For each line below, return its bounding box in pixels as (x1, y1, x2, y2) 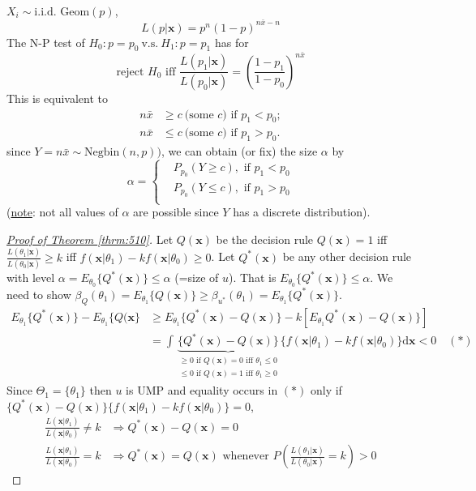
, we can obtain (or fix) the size (161, 143, 318, 160)
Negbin (84, 147, 120, 159)
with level (6, 269, 55, 286)
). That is (229, 269, 277, 286)
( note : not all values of (6, 203, 118, 220)
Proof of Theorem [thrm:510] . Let (6, 230, 174, 247)
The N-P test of (6, 33, 85, 50)
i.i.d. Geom (34, 6, 90, 18)
